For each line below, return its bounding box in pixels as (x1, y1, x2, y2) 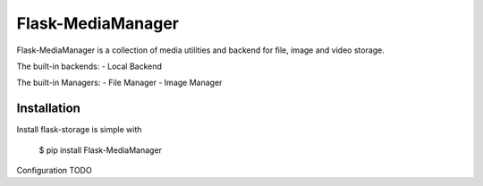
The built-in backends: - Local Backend (16, 61, 163, 72)
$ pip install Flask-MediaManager (38, 144, 163, 156)
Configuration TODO (16, 165, 93, 176)
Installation (16, 101, 80, 116)
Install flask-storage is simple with (16, 124, 142, 135)
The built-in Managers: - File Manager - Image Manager (16, 77, 223, 89)
